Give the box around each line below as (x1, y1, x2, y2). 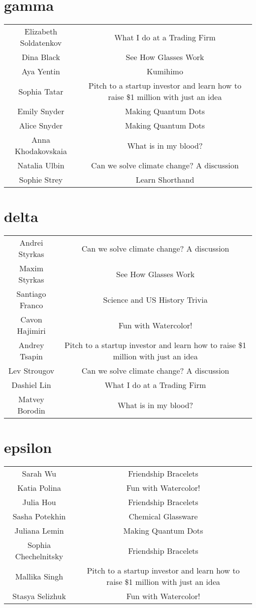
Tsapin (20, 351, 43, 362)
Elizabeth (24, 26, 58, 37)
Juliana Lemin (14, 525, 64, 537)
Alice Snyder (19, 120, 63, 131)
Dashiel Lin (11, 379, 51, 391)
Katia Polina (17, 482, 61, 494)
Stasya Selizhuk (12, 590, 66, 602)
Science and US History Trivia (103, 293, 208, 305)
